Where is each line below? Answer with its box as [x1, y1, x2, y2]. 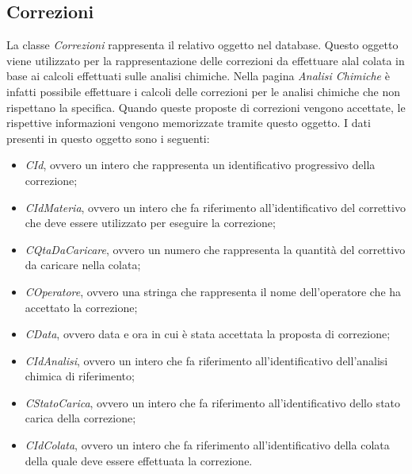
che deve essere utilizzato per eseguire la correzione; [25, 214, 276, 231]
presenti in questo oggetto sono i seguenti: [6, 129, 210, 146]
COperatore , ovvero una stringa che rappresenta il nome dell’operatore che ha [25, 283, 402, 299]
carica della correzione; [25, 410, 136, 426]
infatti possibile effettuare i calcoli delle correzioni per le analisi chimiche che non [6, 83, 400, 99]
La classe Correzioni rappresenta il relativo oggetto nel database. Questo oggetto [6, 37, 399, 53]
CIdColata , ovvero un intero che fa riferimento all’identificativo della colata [25, 437, 390, 453]
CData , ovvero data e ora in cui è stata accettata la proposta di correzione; [25, 326, 391, 342]
